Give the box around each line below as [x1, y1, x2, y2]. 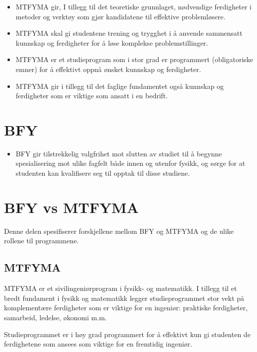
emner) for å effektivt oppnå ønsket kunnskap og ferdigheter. [15, 64, 201, 74]
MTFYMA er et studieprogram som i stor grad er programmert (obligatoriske [15, 54, 254, 65]
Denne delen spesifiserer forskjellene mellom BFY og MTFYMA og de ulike [4, 225, 234, 236]
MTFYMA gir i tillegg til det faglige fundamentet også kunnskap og [15, 80, 224, 91]
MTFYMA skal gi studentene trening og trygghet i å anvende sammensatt [15, 28, 243, 38]
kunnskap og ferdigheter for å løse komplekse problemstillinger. [15, 37, 208, 48]
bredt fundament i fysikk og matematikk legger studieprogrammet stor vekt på [4, 292, 245, 303]
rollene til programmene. [4, 235, 79, 246]
